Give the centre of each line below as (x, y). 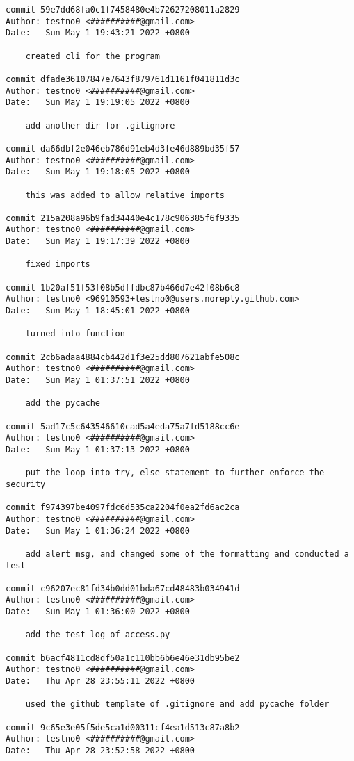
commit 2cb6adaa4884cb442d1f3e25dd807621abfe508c (123, 357)
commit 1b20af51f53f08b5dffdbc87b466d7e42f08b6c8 (123, 287)
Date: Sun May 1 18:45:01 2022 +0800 (98, 311)
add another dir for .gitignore (100, 125)
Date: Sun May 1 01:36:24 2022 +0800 (98, 531)
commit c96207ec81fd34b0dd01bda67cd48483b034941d (123, 588)
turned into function (75, 334)
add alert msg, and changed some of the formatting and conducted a (187, 554)
